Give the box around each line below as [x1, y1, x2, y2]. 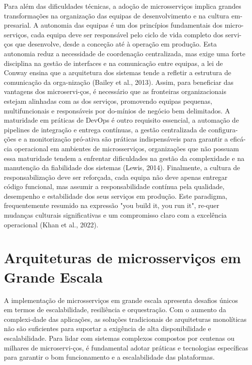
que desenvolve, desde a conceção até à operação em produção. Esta [15, 39, 217, 49]
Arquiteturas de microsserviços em [4, 248, 241, 268]
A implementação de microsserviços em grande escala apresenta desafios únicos [4, 295, 238, 305]
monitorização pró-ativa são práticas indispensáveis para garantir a [29, 134, 228, 144]
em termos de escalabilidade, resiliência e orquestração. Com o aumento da [4, 304, 226, 315]
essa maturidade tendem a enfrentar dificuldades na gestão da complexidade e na [4, 153, 245, 163]
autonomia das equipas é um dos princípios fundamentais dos [40, 20, 223, 30]
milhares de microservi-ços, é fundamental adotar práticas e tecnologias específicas [4, 342, 248, 352]
